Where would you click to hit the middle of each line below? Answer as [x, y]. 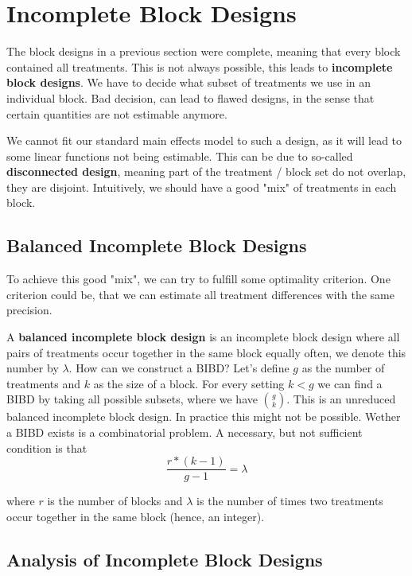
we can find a [350, 383]
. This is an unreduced [341, 399]
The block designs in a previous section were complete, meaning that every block [204, 51]
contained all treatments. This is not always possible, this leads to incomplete [200, 66]
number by [33, 368]
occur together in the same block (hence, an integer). [136, 516]
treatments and [44, 383]
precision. [29, 310]
